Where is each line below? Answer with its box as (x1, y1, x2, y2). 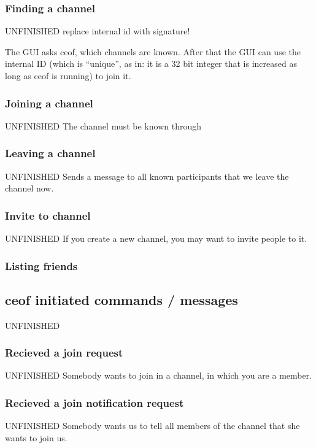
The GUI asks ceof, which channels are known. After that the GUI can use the (5, 45, 301, 58)
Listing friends (5, 258, 78, 273)
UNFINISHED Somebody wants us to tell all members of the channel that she (5, 419, 300, 432)
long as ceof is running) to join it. (5, 69, 131, 82)
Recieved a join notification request (5, 395, 184, 410)
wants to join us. (5, 431, 67, 444)
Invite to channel (5, 207, 91, 223)
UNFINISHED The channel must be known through (5, 119, 201, 132)
